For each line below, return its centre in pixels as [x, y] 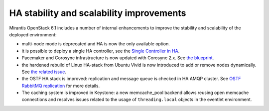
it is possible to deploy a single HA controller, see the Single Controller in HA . [101, 51]
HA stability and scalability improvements [98, 13]
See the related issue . [44, 72]
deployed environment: [33, 34]
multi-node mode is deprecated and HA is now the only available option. [96, 44]
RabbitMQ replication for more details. [61, 86]
